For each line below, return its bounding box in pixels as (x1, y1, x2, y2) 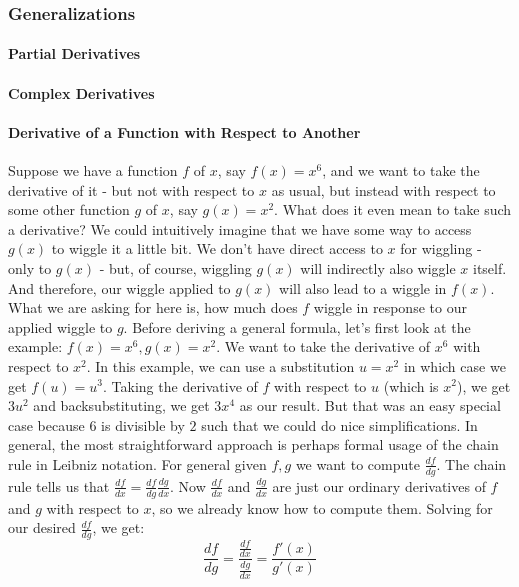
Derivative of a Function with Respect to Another (8, 121, 361, 142)
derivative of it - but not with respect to (8, 179, 255, 200)
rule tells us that (8, 475, 110, 496)
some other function (8, 199, 130, 220)
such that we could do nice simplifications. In (201, 414, 478, 435)
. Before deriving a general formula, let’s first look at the (123, 316, 471, 337)
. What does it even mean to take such (274, 199, 512, 220)
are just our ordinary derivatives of (272, 475, 486, 496)
